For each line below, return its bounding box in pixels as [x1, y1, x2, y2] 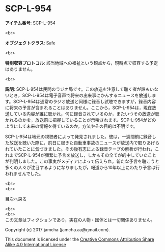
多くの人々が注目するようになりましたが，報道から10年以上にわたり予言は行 [5, 164, 160, 170]
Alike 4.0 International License [5, 241, 66, 247]
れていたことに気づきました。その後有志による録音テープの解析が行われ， [5, 146, 155, 152]
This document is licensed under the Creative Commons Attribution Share [5, 236, 155, 242]
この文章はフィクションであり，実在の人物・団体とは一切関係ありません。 [5, 216, 156, 222]
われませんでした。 [5, 171, 44, 177]
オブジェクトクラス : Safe [5, 40, 55, 46]
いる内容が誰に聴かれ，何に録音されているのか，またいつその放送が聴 [18, 110, 160, 116]
